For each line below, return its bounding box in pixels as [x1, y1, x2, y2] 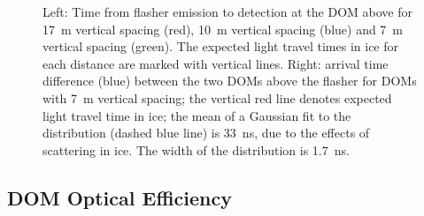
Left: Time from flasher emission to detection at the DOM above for [42, 3, 412, 20]
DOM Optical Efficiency [7, 183, 232, 211]
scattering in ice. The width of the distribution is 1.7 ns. [42, 140, 350, 159]
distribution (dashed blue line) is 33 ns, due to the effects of [42, 123, 370, 142]
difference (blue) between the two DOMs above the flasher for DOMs [42, 71, 417, 90]
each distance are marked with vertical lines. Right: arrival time [42, 54, 389, 72]
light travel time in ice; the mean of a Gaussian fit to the [42, 106, 351, 124]
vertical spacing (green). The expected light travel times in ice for [42, 37, 398, 56]
